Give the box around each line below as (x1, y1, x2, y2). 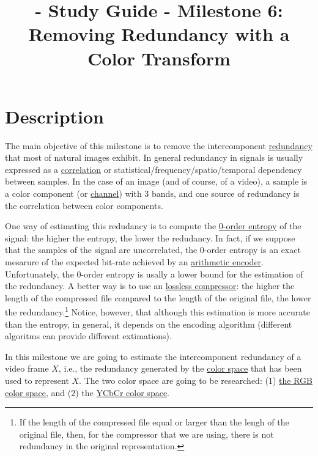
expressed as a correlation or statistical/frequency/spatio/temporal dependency (5, 163, 302, 175)
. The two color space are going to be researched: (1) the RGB (79, 374, 312, 387)
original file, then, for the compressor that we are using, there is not (19, 427, 274, 440)
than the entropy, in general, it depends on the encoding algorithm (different (5, 317, 292, 330)
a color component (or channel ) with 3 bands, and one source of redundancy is (5, 187, 300, 200)
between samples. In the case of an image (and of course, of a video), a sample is (5, 175, 308, 188)
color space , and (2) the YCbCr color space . (5, 386, 169, 399)
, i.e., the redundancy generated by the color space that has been (58, 362, 302, 375)
